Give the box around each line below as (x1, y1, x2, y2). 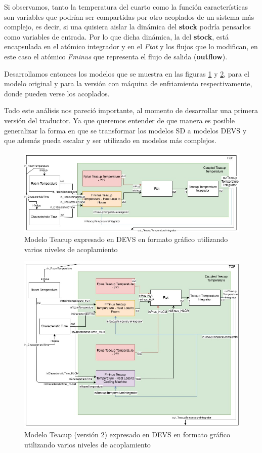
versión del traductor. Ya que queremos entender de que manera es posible (4, 115, 235, 125)
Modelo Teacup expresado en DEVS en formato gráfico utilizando (24, 234, 228, 245)
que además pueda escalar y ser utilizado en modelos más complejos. (4, 135, 216, 146)
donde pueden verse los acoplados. (4, 88, 110, 98)
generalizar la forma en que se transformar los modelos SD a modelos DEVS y (4, 125, 247, 135)
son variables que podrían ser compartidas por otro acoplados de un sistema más (4, 11, 254, 22)
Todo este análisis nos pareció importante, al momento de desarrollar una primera (4, 105, 258, 116)
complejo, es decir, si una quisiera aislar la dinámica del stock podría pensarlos (4, 21, 251, 32)
